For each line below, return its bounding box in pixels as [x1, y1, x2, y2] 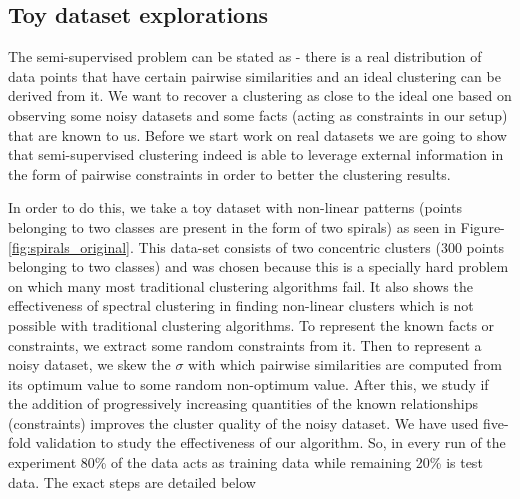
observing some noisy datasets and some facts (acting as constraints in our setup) [8, 104, 508, 125]
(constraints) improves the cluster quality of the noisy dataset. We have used [8, 412, 479, 433]
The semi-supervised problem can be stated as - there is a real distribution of [8, 46, 482, 67]
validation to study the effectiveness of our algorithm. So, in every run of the [35, 432, 506, 453]
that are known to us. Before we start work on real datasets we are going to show [8, 124, 507, 145]
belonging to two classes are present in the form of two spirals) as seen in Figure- [8, 216, 505, 237]
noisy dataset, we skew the [8, 354, 171, 375]
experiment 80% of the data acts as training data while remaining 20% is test [8, 452, 483, 473]
